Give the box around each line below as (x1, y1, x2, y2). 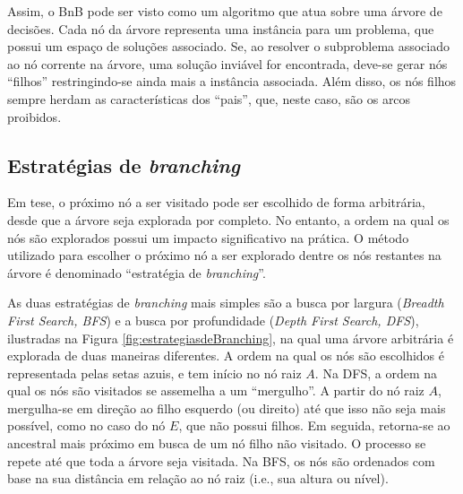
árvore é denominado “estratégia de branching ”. (7, 263, 266, 282)
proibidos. (7, 107, 62, 126)
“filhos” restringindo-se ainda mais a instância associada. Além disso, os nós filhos (7, 72, 457, 91)
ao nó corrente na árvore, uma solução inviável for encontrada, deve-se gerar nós (7, 54, 448, 73)
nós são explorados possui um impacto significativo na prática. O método (7, 228, 409, 247)
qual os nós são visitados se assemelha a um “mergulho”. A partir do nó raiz (7, 381, 424, 400)
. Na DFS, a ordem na (314, 363, 437, 382)
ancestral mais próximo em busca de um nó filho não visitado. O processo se (7, 434, 426, 453)
